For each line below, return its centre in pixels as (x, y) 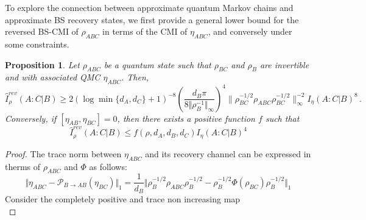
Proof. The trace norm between (63, 153)
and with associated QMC (53, 77)
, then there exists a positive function (186, 118)
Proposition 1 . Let (42, 64)
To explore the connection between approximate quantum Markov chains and (149, 7)
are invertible (284, 64)
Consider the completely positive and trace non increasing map (123, 198)
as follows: (108, 166)
